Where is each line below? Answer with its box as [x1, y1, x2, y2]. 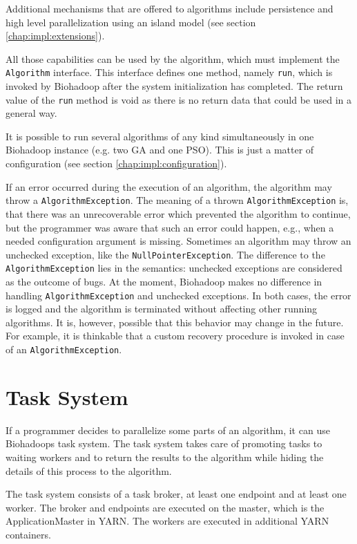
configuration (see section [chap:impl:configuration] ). [6, 156, 227, 171]
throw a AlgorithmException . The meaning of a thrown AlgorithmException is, [6, 193, 349, 207]
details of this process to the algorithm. [6, 463, 172, 478]
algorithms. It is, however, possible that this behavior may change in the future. [6, 315, 344, 329]
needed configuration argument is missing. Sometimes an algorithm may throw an [6, 234, 351, 248]
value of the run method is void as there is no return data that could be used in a [6, 92, 352, 106]
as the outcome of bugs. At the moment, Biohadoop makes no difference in [6, 274, 322, 288]
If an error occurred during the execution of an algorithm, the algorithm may [6, 179, 332, 194]
